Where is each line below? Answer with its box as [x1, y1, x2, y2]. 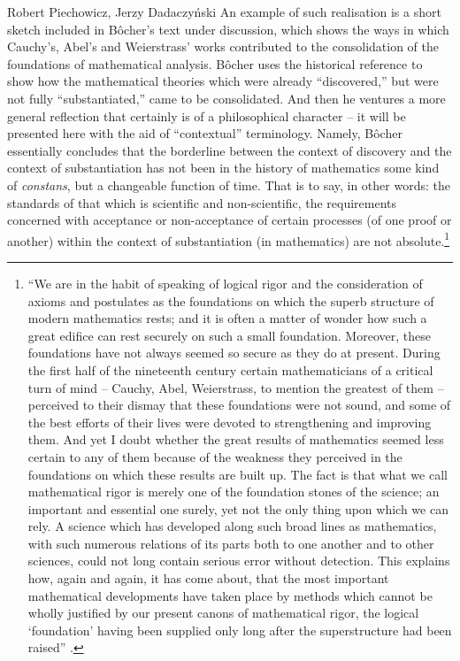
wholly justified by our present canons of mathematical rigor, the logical [27, 603, 419, 622]
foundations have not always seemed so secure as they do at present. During [27, 343, 441, 362]
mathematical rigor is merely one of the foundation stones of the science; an [27, 482, 440, 501]
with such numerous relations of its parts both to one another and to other [27, 534, 434, 552]
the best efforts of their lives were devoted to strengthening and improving [27, 412, 432, 431]
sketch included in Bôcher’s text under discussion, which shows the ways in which [7, 19, 449, 38]
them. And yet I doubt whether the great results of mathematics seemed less [27, 430, 444, 449]
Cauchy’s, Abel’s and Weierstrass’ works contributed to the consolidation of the [7, 37, 439, 56]
